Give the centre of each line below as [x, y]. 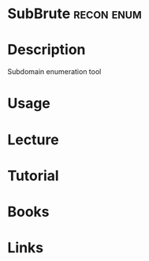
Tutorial [34, 175]
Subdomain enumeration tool [54, 72]
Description [47, 50]
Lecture [34, 140]
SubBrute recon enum [75, 14]
